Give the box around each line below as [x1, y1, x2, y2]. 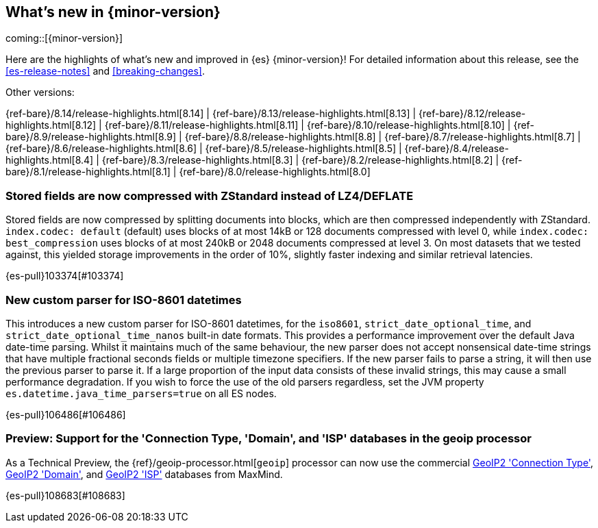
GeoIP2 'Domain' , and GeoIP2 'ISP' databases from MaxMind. [5, 468, 283, 480]
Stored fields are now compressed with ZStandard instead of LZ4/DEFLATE [5, 188, 414, 203]
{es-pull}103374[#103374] [5, 270, 124, 282]
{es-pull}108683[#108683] [5, 489, 125, 501]
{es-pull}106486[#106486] [5, 408, 126, 420]
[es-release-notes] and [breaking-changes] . [5, 65, 205, 77]
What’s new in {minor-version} [5, 3, 221, 21]
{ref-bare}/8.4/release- [404, 142, 509, 155]
